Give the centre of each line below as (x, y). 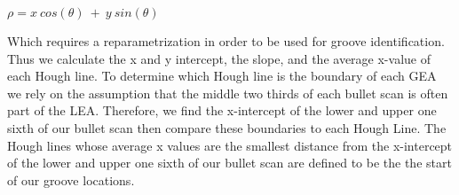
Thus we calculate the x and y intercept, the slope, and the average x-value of (219, 58)
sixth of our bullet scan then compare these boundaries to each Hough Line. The (227, 127)
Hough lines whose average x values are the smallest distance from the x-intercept (230, 145)
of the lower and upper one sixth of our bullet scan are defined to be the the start (229, 163)
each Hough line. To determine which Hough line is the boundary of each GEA (222, 76)
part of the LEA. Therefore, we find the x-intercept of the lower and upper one (222, 110)
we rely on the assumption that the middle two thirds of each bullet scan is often (228, 93)
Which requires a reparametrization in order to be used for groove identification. (226, 41)
